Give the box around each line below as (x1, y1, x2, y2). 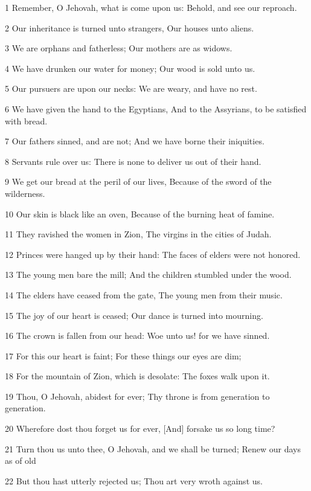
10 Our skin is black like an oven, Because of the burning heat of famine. (5, 207, 275, 220)
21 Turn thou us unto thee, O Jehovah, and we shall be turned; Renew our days (5, 442, 301, 455)
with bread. (5, 114, 48, 127)
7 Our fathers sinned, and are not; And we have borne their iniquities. (5, 135, 265, 147)
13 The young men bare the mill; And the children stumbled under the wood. (5, 268, 292, 281)
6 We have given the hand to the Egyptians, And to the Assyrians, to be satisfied (5, 102, 307, 115)
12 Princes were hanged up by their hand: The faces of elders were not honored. (5, 248, 301, 260)
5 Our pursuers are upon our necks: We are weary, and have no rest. (5, 82, 257, 95)
